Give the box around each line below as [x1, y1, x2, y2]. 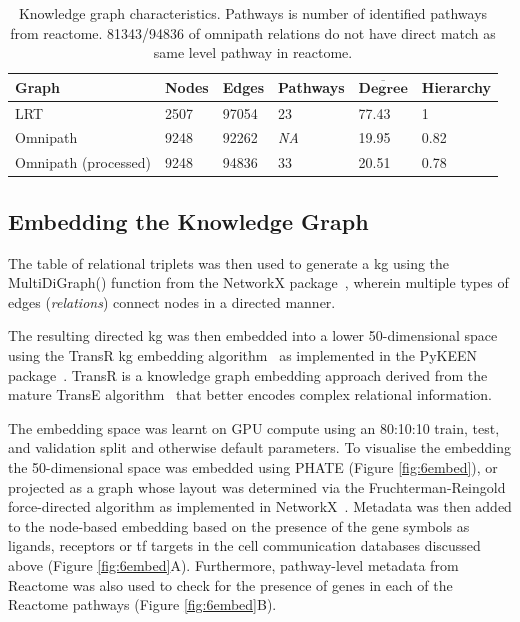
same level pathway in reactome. [153, 42, 353, 63]
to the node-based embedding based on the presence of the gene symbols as [8, 515, 470, 536]
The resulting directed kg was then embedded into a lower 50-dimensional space [8, 325, 498, 346]
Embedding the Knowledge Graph [8, 205, 369, 236]
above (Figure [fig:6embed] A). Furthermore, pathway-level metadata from [8, 554, 459, 575]
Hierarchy [421, 76, 492, 97]
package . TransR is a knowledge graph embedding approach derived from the [8, 364, 488, 385]
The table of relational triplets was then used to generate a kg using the [8, 252, 450, 273]
